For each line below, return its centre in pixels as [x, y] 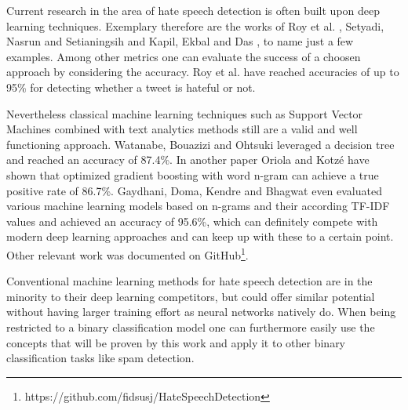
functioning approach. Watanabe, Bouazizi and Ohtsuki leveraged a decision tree [200, 144]
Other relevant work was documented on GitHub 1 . [127, 253]
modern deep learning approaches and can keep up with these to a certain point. [200, 236]
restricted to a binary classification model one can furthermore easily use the [191, 327]
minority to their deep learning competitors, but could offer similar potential [191, 296]
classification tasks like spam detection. [100, 358]
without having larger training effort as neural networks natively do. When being [201, 312]
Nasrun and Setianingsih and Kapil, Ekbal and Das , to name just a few [180, 41]
